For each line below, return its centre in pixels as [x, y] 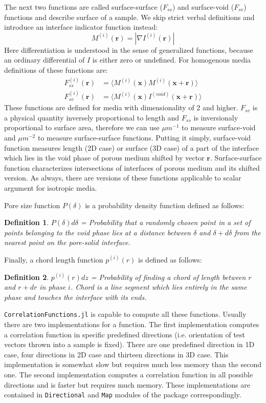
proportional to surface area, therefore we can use [82, 127]
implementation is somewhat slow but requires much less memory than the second [133, 364]
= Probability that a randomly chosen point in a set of [165, 222]
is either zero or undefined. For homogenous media [172, 60]
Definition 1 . [27, 222]
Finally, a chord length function [54, 259]
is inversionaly [216, 117]
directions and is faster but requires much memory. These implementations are [127, 384]
